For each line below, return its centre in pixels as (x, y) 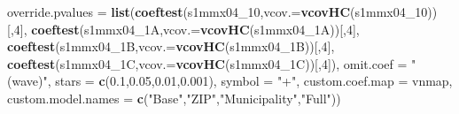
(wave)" (27, 81)
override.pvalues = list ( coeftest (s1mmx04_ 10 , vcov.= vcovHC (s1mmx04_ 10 (218, 11)
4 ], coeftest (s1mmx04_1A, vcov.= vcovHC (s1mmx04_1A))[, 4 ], (187, 29)
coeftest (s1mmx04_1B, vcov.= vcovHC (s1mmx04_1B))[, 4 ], (171, 46)
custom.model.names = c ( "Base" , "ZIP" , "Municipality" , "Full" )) (174, 98)
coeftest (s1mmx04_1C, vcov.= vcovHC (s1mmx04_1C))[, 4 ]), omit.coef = (207, 63)
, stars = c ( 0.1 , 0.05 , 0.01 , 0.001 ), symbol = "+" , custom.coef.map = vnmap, (250, 81)
